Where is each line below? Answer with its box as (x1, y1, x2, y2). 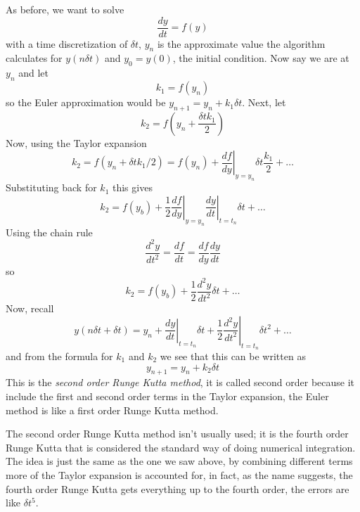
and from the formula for (6, 348, 113, 363)
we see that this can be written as (160, 348, 306, 363)
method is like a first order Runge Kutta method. (6, 402, 219, 417)
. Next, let (242, 95, 286, 110)
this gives (112, 180, 153, 195)
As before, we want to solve (6, 2, 124, 16)
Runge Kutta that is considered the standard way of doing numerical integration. (6, 440, 356, 454)
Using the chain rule (6, 224, 93, 239)
